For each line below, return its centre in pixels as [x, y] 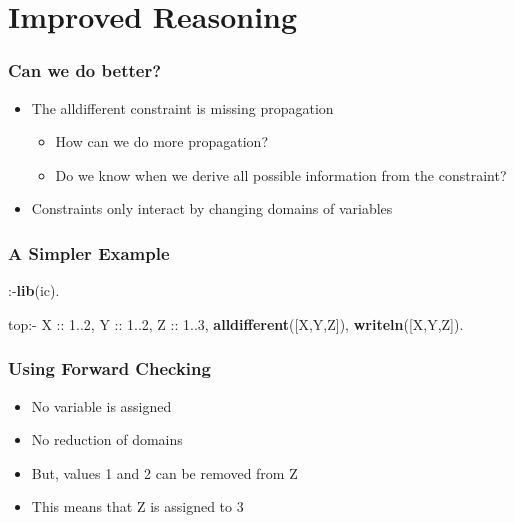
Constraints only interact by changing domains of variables [212, 208]
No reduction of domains [107, 439]
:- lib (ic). [34, 290]
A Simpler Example [89, 252]
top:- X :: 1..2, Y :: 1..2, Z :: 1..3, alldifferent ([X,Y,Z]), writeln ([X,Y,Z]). [236, 323]
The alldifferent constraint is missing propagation [182, 107]
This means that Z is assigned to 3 [137, 506]
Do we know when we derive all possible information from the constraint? [281, 174]
